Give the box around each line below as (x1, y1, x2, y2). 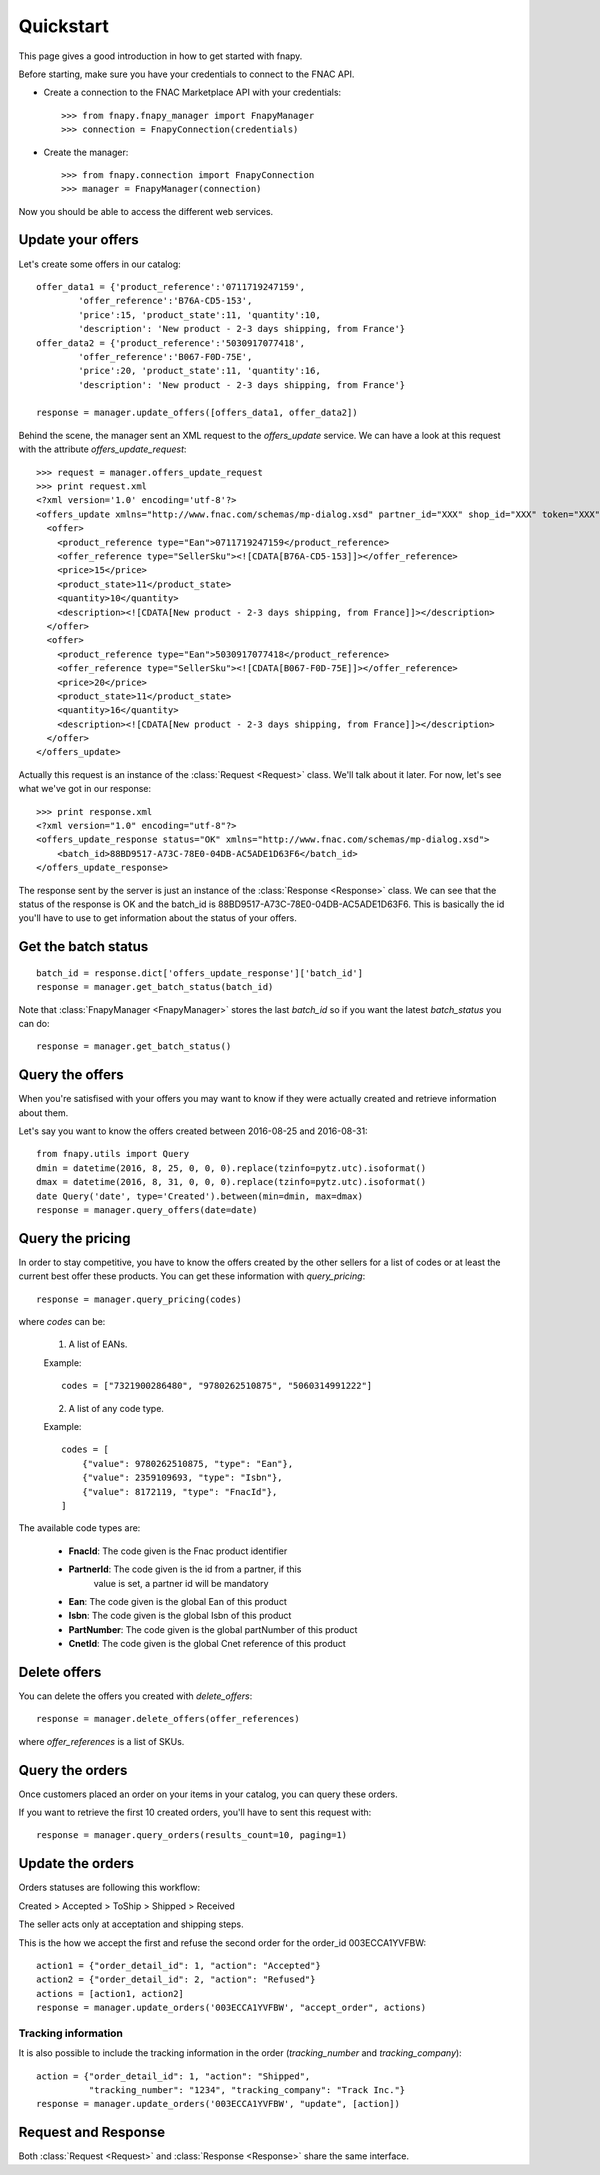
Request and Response (18, 2124, 166, 2141)
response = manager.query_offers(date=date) (36, 1204, 259, 1215)
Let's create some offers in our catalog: (18, 258, 182, 270)
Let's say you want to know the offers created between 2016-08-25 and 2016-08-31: (18, 1125, 369, 1137)
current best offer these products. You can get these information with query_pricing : (18, 1270, 366, 1282)
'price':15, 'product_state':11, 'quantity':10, (78, 309, 322, 320)
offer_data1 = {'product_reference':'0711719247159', (36, 281, 305, 292)
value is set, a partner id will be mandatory (93, 1577, 269, 1589)
